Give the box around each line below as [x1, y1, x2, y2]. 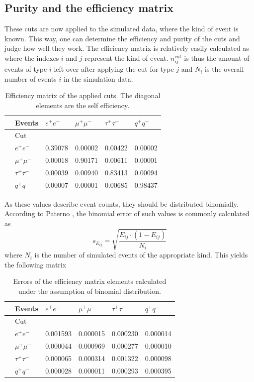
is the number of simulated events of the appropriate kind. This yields [34, 250, 248, 260]
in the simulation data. [63, 73, 133, 84]
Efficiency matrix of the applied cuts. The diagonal [5, 90, 161, 101]
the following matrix [4, 259, 67, 269]
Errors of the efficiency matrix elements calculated [13, 276, 167, 286]
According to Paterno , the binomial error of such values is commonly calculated [4, 208, 250, 219]
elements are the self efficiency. [36, 100, 130, 110]
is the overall [205, 64, 244, 74]
